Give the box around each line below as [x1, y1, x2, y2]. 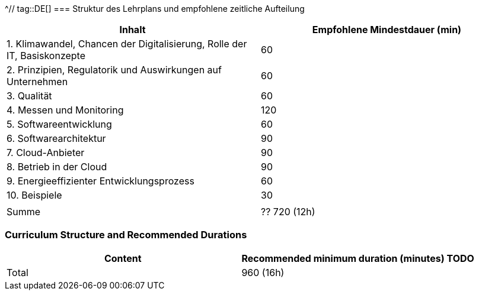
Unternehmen [7, 76, 68, 87]
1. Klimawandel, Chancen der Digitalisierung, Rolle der [7, 38, 247, 50]
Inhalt [119, 24, 146, 35]
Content [104, 252, 142, 264]
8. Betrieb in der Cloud [7, 161, 107, 173]
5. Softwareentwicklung [7, 118, 112, 130]
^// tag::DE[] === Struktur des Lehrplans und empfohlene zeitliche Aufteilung [5, 4, 305, 14]
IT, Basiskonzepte [7, 50, 86, 61]
